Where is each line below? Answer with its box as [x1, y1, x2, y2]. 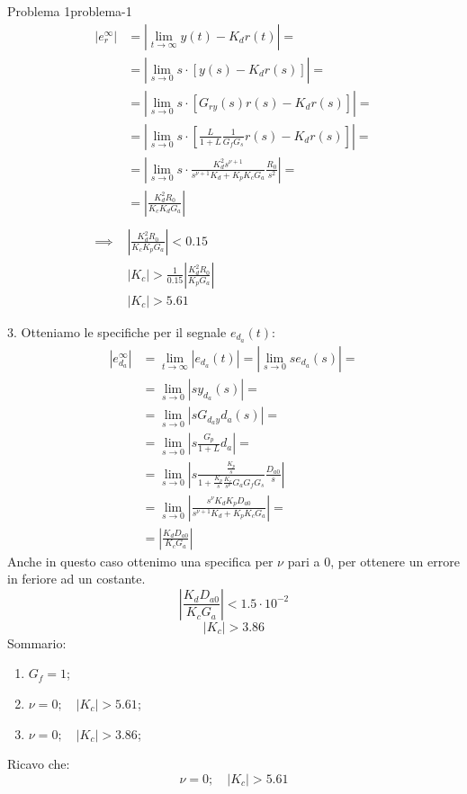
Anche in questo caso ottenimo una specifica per [7, 551, 274, 570]
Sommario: [7, 633, 67, 652]
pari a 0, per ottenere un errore [287, 551, 460, 570]
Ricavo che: [7, 754, 70, 773]
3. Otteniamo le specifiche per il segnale [7, 322, 227, 341]
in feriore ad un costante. [7, 569, 146, 588]
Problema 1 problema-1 [7, 2, 132, 20]
